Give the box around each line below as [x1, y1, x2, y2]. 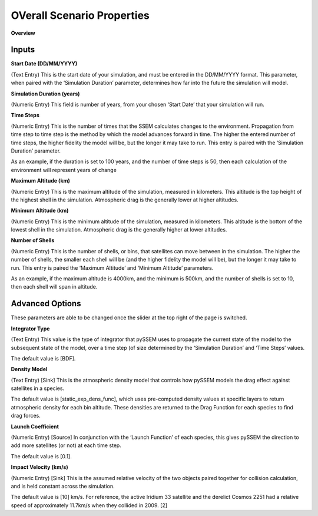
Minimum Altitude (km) [11, 207, 69, 214]
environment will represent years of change [11, 166, 117, 173]
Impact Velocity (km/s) [11, 464, 68, 471]
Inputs [11, 45, 35, 55]
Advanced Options [11, 299, 81, 309]
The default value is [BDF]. [11, 355, 76, 362]
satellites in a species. [11, 385, 65, 392]
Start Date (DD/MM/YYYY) [11, 60, 78, 67]
